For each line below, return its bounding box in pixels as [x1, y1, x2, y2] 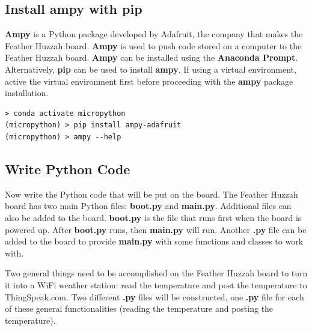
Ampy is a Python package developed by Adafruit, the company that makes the [5, 28, 303, 40]
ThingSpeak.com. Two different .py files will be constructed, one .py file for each [5, 290, 304, 303]
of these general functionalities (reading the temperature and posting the [5, 302, 274, 315]
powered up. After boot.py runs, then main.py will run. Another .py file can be [5, 223, 307, 235]
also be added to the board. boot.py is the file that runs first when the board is [5, 211, 302, 223]
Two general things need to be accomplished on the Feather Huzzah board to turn [5, 267, 308, 279]
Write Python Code [5, 159, 130, 178]
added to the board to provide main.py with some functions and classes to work [5, 235, 304, 247]
